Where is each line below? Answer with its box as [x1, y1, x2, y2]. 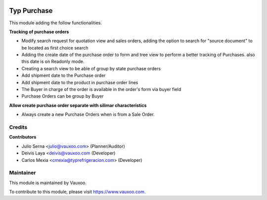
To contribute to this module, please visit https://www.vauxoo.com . [9, 189, 146, 195]
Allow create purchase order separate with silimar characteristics [9, 102, 147, 108]
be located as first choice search [21, 45, 89, 50]
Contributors [9, 134, 37, 140]
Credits [9, 124, 27, 131]
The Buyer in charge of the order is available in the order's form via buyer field [21, 87, 181, 93]
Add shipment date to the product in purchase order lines [21, 79, 138, 85]
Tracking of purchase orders [9, 29, 69, 35]
